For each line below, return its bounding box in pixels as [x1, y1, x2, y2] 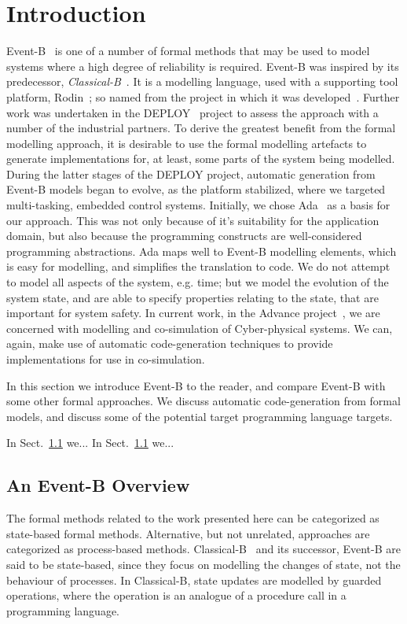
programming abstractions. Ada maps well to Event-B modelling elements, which [6, 242, 397, 259]
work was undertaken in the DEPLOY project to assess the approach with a [6, 104, 379, 120]
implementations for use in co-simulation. [6, 351, 205, 367]
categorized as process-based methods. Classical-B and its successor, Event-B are [6, 541, 401, 557]
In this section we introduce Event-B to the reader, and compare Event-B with [6, 377, 386, 393]
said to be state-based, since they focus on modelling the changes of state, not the [6, 556, 401, 572]
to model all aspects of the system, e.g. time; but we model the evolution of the [6, 274, 389, 290]
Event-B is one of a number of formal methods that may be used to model [6, 42, 370, 59]
